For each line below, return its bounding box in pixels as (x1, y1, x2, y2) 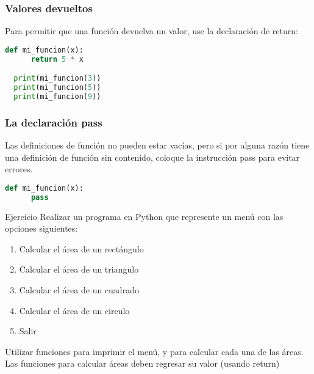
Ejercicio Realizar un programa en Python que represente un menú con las (5, 210, 284, 222)
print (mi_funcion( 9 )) (13, 92, 101, 101)
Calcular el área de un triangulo (19, 263, 139, 276)
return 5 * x (30, 54, 84, 64)
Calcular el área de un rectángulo (19, 242, 144, 255)
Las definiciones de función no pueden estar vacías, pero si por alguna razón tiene (5, 139, 310, 152)
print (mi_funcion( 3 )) (13, 74, 101, 83)
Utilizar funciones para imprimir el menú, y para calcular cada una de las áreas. (5, 345, 304, 358)
